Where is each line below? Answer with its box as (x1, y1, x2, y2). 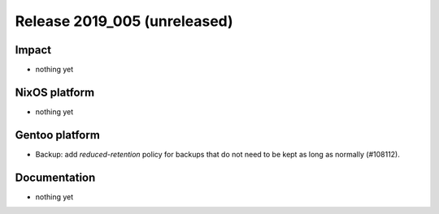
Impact (15, 43, 52, 57)
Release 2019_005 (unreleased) (15, 12, 233, 30)
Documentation (15, 170, 96, 184)
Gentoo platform (15, 128, 101, 142)
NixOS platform (15, 85, 95, 99)
